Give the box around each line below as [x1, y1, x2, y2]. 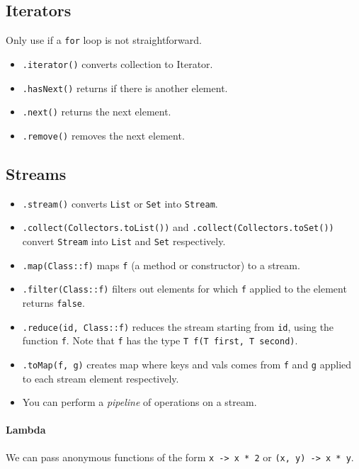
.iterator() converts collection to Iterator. [22, 56, 213, 71]
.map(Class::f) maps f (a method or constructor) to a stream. [22, 257, 300, 272]
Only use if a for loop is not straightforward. [6, 33, 202, 47]
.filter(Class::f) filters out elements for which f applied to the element [22, 281, 347, 296]
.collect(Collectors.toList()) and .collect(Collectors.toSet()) [22, 220, 334, 234]
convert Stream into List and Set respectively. [22, 234, 226, 248]
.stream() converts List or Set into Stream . [22, 196, 218, 210]
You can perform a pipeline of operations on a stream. [22, 395, 257, 409]
